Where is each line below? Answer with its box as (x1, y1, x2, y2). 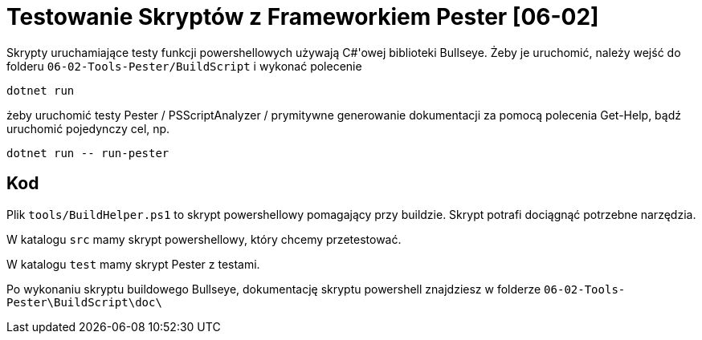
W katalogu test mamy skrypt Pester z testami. (6, 257, 260, 271)
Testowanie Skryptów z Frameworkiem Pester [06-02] (6, 3, 599, 30)
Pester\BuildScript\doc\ (6, 295, 162, 309)
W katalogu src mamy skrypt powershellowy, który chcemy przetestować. (6, 232, 402, 246)
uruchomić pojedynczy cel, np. (6, 121, 170, 136)
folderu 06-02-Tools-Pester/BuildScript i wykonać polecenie (6, 59, 362, 73)
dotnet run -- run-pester (6, 146, 169, 160)
